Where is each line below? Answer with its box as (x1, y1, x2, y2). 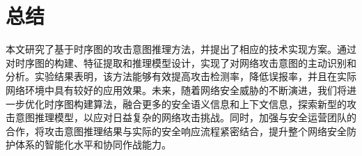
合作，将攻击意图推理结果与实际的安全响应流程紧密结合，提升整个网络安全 (6, 123, 347, 138)
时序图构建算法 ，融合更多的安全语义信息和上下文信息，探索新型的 (44, 96, 347, 111)
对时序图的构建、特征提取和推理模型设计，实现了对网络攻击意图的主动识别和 (6, 55, 356, 70)
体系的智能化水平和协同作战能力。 (15, 137, 171, 152)
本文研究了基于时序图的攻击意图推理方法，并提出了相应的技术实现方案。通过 (6, 42, 356, 56)
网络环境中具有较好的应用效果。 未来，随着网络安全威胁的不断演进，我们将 (6, 82, 347, 97)
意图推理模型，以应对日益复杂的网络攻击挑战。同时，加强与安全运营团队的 (15, 110, 356, 125)
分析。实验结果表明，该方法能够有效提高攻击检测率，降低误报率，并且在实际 (6, 69, 356, 84)
